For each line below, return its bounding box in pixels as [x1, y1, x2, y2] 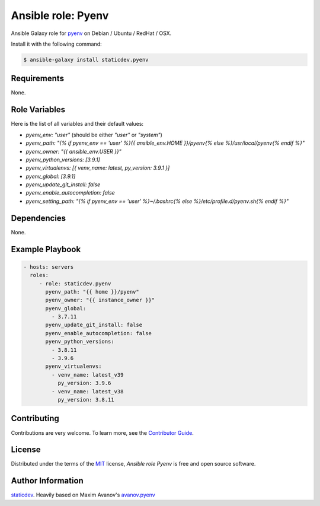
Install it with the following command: [11, 40, 102, 47]
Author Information [11, 476, 84, 486]
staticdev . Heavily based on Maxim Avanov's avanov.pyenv [11, 491, 155, 498]
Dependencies [11, 213, 66, 223]
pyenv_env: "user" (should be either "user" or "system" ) [25, 131, 163, 138]
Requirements [11, 74, 65, 84]
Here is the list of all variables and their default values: [11, 120, 144, 128]
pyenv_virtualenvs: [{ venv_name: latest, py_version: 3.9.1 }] [25, 164, 170, 171]
